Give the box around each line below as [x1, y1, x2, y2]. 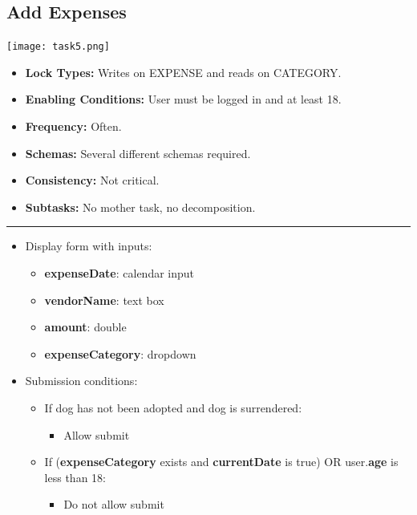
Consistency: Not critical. [25, 172, 160, 189]
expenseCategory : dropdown [44, 345, 196, 362]
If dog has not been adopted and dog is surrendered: [44, 399, 302, 416]
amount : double [44, 318, 127, 335]
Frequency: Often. [25, 118, 122, 135]
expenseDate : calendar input [44, 265, 195, 282]
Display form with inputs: [25, 237, 152, 254]
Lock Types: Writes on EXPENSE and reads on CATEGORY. [25, 63, 342, 80]
